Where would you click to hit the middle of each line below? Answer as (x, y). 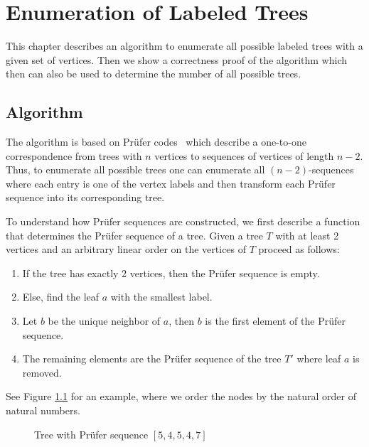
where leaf (319, 359)
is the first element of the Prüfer (275, 321)
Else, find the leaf (61, 297)
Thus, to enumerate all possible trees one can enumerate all (135, 169)
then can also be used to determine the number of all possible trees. (154, 74)
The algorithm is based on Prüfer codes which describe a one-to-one (156, 142)
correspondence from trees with (74, 155)
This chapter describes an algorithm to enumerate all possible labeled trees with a (184, 46)
